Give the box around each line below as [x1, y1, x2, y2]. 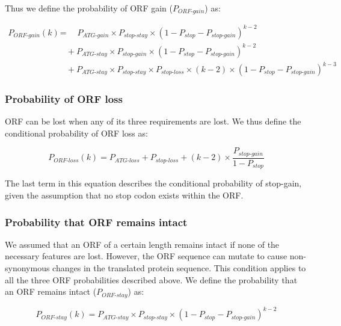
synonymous [5, 261, 50, 274]
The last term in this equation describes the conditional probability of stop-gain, [5, 177, 302, 189]
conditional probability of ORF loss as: [5, 126, 148, 139]
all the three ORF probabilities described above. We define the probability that [5, 273, 298, 286]
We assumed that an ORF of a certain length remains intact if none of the [5, 238, 280, 250]
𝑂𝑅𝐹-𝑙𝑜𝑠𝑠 [54, 157, 79, 164]
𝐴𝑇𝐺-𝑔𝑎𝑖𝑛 [82, 32, 109, 39]
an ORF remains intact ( [5, 285, 97, 298]
